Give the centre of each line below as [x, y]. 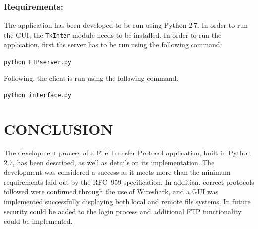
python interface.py [38, 96]
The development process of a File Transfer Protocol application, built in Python [128, 153]
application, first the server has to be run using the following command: [113, 44]
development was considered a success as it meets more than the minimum [117, 172]
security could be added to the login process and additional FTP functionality [123, 211]
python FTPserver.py [38, 62]
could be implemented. [38, 221]
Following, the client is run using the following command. [91, 78]
